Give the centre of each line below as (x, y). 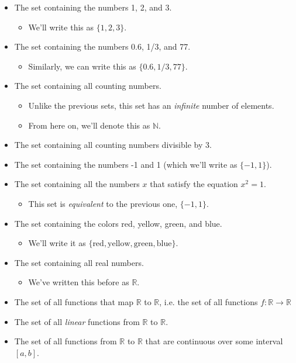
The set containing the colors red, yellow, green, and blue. (118, 223)
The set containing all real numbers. (79, 262)
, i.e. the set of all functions (209, 301)
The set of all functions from (66, 341)
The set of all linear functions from (77, 321)
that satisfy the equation (194, 184)
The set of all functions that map (74, 301)
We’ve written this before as (79, 282)
